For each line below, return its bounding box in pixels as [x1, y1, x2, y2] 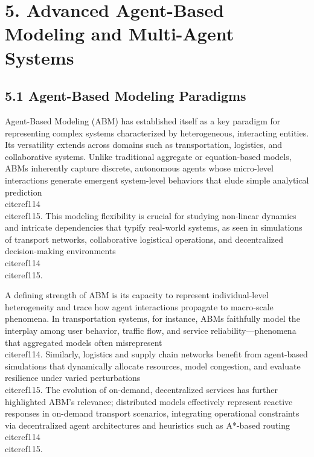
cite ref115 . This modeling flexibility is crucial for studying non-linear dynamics [5, 209, 296, 222]
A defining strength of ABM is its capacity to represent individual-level [5, 289, 269, 301]
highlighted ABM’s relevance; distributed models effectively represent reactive [5, 395, 293, 407]
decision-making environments [5, 244, 116, 257]
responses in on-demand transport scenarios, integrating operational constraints [5, 407, 300, 420]
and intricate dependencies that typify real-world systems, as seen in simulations [5, 221, 303, 234]
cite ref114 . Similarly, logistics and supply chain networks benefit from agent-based [5, 348, 308, 360]
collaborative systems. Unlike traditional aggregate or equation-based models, [5, 150, 292, 162]
